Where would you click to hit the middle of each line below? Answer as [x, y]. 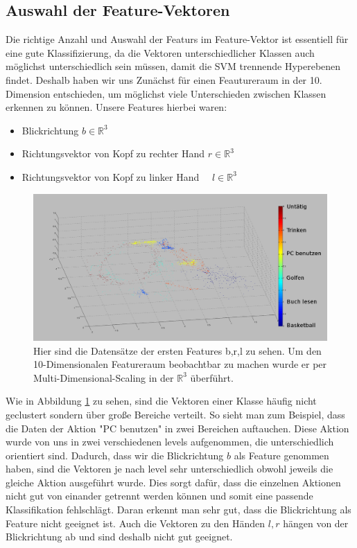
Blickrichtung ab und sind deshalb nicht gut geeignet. [119, 537]
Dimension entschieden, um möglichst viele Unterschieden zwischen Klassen [166, 93]
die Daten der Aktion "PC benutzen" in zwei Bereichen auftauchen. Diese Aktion [177, 428]
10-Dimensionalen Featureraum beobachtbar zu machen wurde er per [180, 364]
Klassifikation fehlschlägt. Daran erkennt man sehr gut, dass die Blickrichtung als [178, 510]
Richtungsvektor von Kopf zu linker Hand [111, 176]
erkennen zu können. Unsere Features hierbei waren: [116, 107]
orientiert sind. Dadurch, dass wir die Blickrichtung [115, 455]
